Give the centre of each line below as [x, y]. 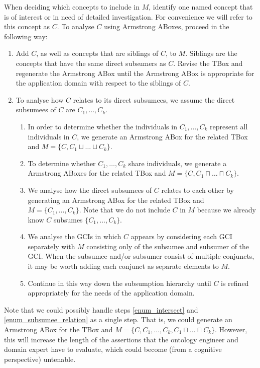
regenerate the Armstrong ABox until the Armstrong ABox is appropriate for [135, 73]
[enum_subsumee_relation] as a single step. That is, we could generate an [118, 319]
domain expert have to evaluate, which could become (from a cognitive [113, 349]
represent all [229, 126]
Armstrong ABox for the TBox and [58, 329]
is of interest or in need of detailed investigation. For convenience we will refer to [128, 16]
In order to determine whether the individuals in [102, 126]
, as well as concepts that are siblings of [97, 53]
